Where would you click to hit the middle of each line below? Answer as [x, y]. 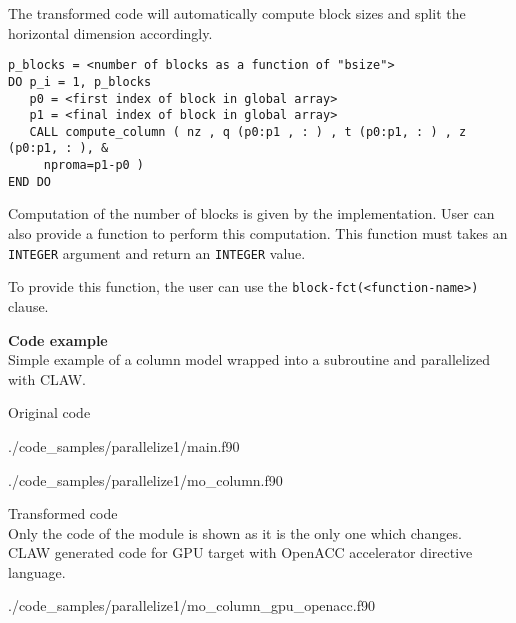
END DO [29, 181]
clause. [28, 305]
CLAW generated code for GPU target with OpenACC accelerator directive [240, 552]
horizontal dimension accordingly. [110, 32]
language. [37, 571]
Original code [49, 412]
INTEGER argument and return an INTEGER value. [157, 252]
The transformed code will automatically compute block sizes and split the [237, 13]
